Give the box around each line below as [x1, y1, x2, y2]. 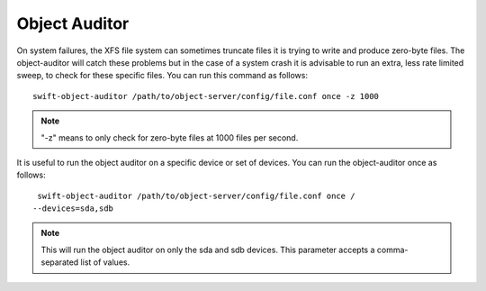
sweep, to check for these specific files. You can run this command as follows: [16, 70, 308, 81]
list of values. [80, 257, 130, 268]
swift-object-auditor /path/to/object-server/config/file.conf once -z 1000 [32, 91, 380, 101]
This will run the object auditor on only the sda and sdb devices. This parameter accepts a [40, 244, 375, 255]
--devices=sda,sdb [32, 204, 114, 214]
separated [40, 257, 79, 268]
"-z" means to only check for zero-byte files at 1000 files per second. [40, 132, 299, 143]
